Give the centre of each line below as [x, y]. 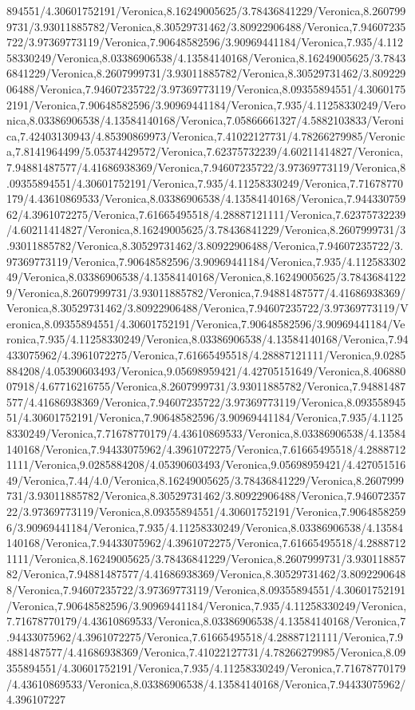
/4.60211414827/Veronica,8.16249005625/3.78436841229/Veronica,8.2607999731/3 [206, 230]
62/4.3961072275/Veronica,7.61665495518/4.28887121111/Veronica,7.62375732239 [206, 214]
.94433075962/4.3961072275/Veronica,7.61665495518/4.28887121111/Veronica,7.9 [205, 636]
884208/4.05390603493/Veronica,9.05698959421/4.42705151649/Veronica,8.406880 [206, 370]
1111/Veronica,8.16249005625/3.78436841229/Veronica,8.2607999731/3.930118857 [206, 558]
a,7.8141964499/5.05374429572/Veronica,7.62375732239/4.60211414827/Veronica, [205, 151]
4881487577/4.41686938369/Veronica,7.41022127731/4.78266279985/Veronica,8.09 [206, 652]
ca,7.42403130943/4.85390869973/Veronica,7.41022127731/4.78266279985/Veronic [206, 135]
